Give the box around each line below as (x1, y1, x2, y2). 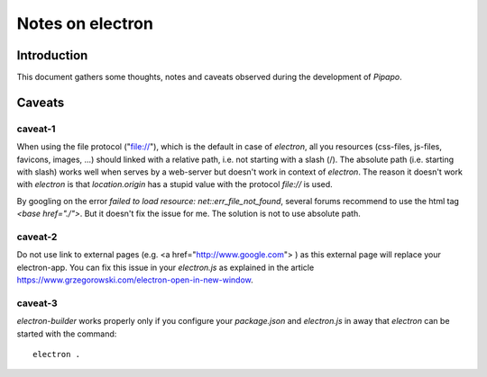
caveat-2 (16, 230, 58, 243)
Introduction (16, 48, 88, 63)
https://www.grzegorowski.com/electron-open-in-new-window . (16, 274, 254, 285)
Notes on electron (16, 13, 153, 33)
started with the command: (16, 328, 117, 339)
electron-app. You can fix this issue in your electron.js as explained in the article (16, 262, 315, 273)
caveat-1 (16, 122, 56, 135)
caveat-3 (16, 297, 58, 310)
